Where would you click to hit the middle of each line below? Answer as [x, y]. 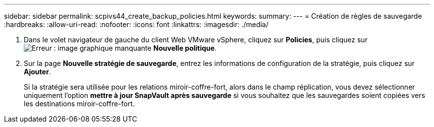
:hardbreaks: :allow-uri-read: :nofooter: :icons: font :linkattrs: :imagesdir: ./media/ [136, 24]
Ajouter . [37, 72]
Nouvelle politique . [185, 48]
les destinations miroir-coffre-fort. [79, 104]
